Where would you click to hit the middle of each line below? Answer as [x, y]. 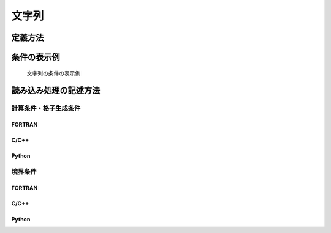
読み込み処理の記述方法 [56, 91]
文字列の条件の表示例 [54, 73]
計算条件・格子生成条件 [46, 108]
